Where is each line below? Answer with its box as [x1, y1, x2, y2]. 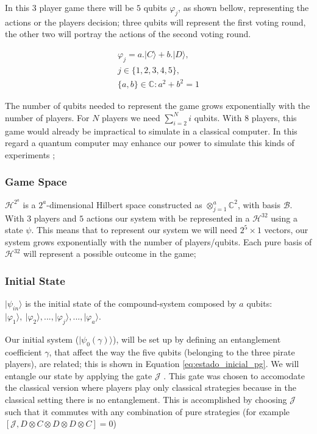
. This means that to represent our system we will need [31, 223, 238, 236]
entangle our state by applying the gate [5, 369, 152, 382]
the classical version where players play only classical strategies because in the [5, 381, 296, 394]
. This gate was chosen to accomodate [163, 369, 305, 382]
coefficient [5, 345, 42, 358]
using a [271, 211, 297, 224]
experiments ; [5, 148, 55, 161]
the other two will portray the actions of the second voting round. [5, 27, 251, 40]
